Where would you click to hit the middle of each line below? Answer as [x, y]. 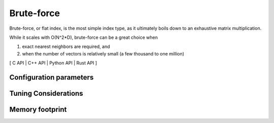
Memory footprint [38, 109]
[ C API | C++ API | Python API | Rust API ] [53, 63]
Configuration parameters [52, 77]
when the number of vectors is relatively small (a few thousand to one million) [103, 53]
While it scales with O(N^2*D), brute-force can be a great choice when [84, 37]
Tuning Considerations [46, 93]
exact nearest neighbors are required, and [66, 47]
